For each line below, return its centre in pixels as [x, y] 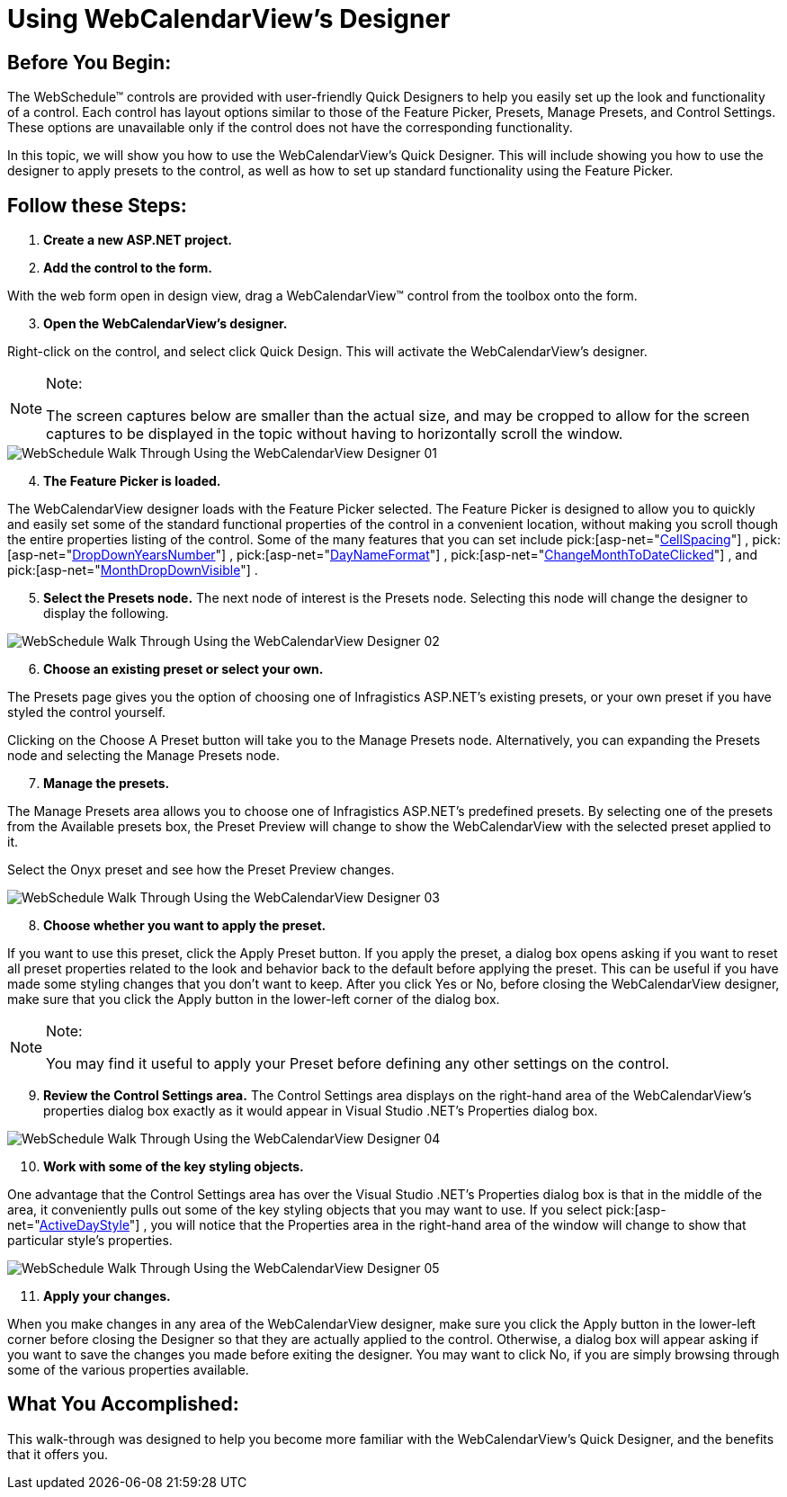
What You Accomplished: [123, 1404]
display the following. [106, 614]
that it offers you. [58, 1454]
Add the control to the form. [128, 268]
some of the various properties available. [128, 1370]
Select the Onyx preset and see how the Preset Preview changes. [201, 870]
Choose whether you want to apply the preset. [185, 926]
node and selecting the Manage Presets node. [144, 756]
